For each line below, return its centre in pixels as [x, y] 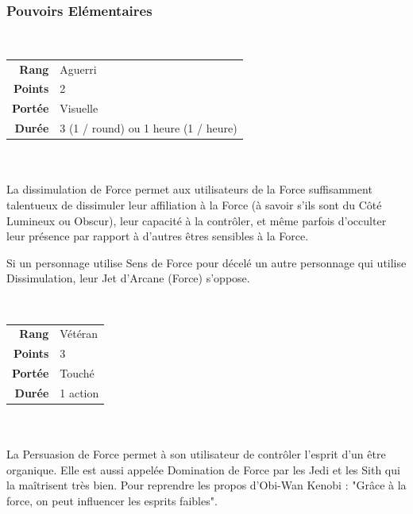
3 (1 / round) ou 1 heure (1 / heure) [149, 128]
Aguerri [78, 69]
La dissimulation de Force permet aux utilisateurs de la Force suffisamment [189, 189]
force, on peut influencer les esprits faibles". [112, 500]
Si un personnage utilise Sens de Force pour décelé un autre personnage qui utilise [206, 262]
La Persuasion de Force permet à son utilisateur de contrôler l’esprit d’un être [196, 454]
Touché [77, 372]
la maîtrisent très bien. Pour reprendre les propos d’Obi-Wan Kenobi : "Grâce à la [206, 485]
